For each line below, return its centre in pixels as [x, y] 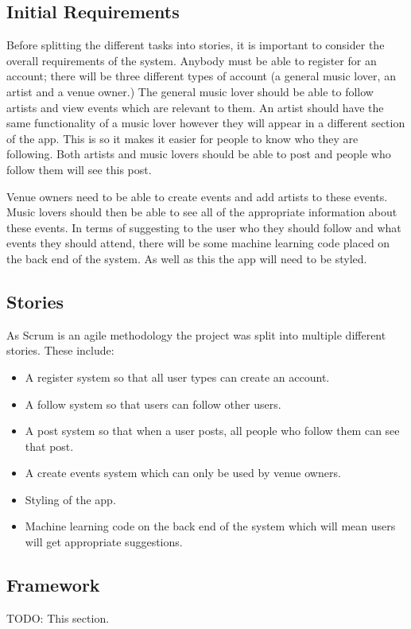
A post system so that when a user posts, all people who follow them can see [212, 431]
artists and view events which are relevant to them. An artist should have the [195, 107]
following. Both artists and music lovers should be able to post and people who [199, 154]
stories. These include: [60, 350]
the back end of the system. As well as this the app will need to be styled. [187, 258]
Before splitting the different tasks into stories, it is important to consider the [196, 45]
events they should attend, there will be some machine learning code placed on [198, 243]
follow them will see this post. [79, 169]
